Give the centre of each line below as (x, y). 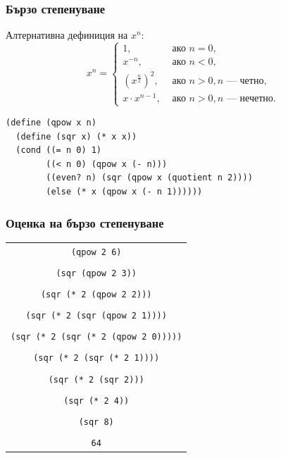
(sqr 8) (96, 422)
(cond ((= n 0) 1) (59, 150)
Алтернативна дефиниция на (67, 35)
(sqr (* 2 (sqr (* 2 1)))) (96, 358)
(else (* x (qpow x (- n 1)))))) (124, 192)
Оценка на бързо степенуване (85, 222)
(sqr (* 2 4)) (96, 401)
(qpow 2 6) (96, 252)
